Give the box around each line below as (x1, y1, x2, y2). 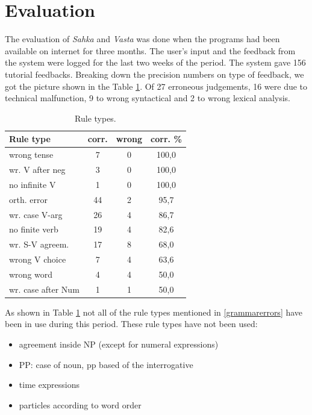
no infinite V (9, 178, 56, 190)
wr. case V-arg (9, 208, 63, 220)
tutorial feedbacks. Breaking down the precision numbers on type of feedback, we (5, 67, 304, 80)
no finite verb (9, 223, 58, 236)
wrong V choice (9, 253, 66, 266)
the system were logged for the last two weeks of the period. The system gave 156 (5, 56, 306, 69)
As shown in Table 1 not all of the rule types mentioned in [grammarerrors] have (5, 305, 303, 318)
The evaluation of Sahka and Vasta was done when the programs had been (5, 33, 280, 45)
